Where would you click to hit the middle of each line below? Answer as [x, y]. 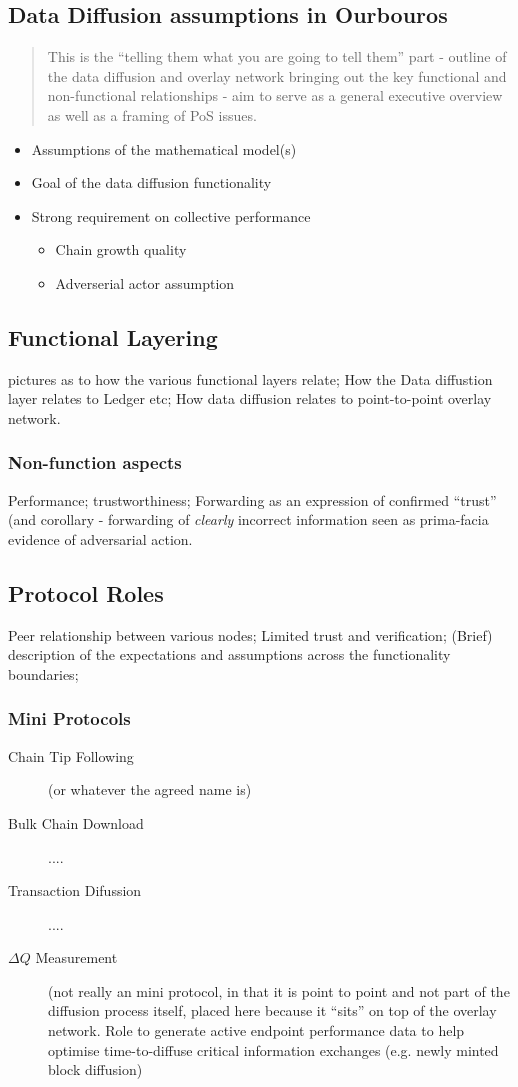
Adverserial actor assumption [145, 282]
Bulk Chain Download [76, 822]
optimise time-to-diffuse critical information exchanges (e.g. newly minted [273, 1049]
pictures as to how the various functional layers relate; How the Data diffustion [250, 378]
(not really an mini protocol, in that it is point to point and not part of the [279, 990]
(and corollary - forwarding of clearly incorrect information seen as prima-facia [248, 519]
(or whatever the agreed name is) [150, 789]
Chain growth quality [121, 249]
